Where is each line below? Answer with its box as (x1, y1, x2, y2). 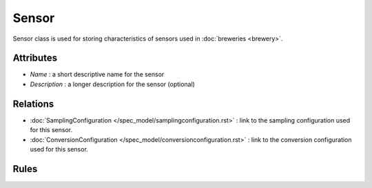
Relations (12, 98, 54, 109)
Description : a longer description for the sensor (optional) (30, 80, 196, 88)
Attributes (12, 52, 58, 64)
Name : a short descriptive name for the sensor (30, 70, 165, 79)
